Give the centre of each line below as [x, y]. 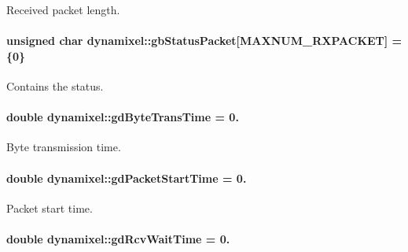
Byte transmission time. [64, 147]
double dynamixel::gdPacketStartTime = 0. [127, 178]
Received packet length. [63, 9]
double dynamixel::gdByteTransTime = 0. [123, 117]
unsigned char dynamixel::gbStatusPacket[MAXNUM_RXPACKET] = [204, 41]
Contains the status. [55, 85]
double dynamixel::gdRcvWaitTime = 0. [118, 238]
